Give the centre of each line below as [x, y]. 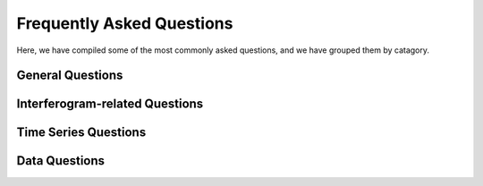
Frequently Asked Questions [125, 23]
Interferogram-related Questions [110, 104]
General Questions [70, 76]
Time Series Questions [81, 133]
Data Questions [61, 161]
